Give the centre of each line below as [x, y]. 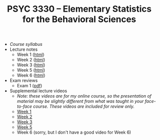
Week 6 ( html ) [31, 75]
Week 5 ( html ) [31, 70]
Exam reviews [24, 80]
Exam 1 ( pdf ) [29, 86]
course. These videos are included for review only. [84, 106]
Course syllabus [26, 44]
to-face [25, 106]
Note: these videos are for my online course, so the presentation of [84, 96]
